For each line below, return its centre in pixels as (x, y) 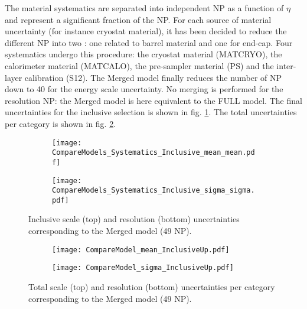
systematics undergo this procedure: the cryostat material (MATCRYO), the (143, 54)
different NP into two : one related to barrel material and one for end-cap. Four (149, 42)
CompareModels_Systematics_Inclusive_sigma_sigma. (153, 191)
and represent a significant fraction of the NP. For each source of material (138, 19)
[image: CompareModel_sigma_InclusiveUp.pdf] (143, 268)
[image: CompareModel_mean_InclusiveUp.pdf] (141, 250)
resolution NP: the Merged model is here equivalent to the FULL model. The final (153, 100)
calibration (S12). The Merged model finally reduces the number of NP (153, 77)
